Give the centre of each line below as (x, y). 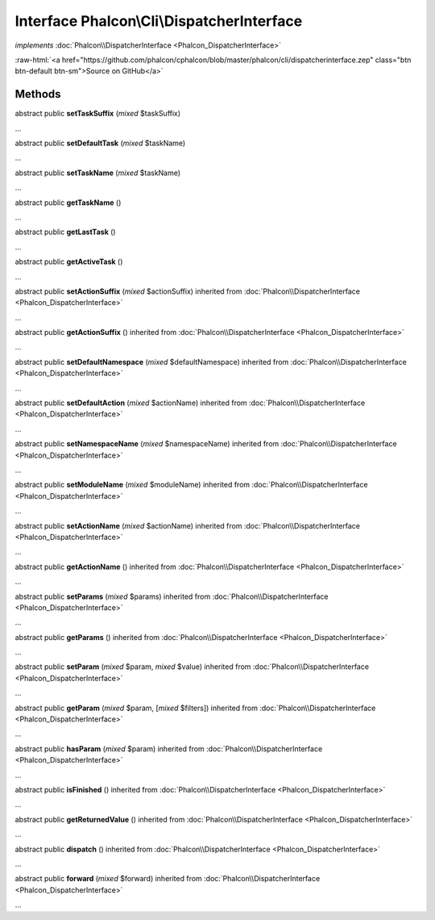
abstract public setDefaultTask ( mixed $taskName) (100, 143)
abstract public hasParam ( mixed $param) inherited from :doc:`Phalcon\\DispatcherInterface (169, 749)
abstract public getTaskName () (68, 203)
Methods (38, 94)
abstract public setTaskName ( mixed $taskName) (98, 173)
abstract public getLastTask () (65, 232)
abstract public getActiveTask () (69, 261)
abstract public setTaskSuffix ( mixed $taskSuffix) (98, 114)
